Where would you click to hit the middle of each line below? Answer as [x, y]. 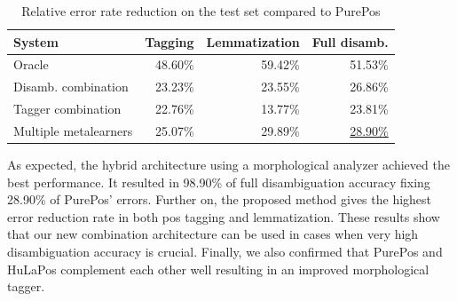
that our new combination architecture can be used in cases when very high [213, 234]
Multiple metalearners [73, 130]
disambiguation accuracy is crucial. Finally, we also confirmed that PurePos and [225, 252]
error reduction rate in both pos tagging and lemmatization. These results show [224, 216]
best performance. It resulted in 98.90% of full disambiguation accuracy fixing [219, 182]
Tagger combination [67, 109]
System [36, 41]
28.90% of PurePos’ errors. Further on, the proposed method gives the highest [220, 199]
